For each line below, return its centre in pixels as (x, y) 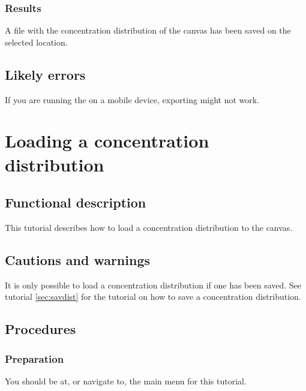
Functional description (76, 202)
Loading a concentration (107, 141)
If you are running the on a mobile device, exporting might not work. (132, 99)
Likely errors (45, 74)
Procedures (40, 329)
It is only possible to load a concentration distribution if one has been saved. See (153, 285)
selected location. (36, 42)
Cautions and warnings (78, 259)
